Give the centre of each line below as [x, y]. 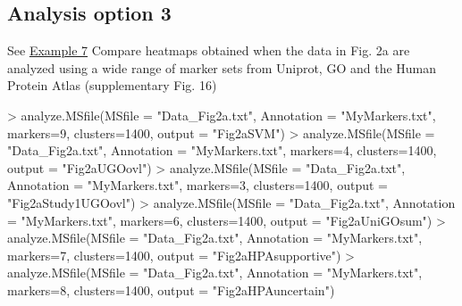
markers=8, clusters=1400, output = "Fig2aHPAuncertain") [171, 289]
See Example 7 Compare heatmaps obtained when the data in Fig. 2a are [209, 50]
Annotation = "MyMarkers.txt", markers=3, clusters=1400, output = [197, 185]
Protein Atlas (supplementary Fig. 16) [112, 85]
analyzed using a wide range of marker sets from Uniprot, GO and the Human [222, 67]
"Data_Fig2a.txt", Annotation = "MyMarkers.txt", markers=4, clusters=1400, [222, 150]
